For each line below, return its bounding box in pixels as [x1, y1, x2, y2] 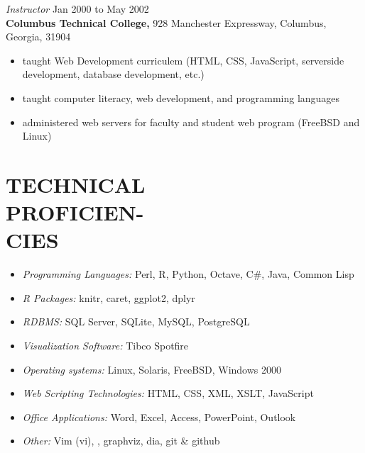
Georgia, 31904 [6, 29, 71, 44]
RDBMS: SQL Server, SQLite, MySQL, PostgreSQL [22, 314, 250, 329]
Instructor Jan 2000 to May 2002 [6, 1, 149, 16]
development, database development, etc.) [22, 67, 205, 82]
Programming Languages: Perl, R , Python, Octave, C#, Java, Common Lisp [22, 267, 354, 281]
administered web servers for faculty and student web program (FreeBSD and [22, 114, 360, 129]
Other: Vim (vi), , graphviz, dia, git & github [22, 433, 220, 448]
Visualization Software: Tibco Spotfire [22, 338, 189, 353]
